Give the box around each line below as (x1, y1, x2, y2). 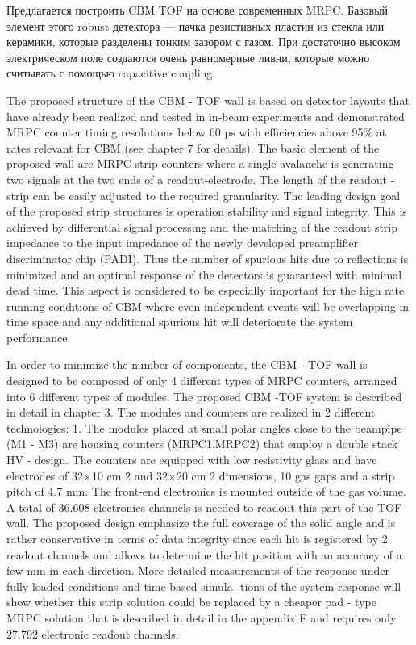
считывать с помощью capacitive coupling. (6, 65, 216, 82)
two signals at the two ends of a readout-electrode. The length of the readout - (6, 170, 395, 187)
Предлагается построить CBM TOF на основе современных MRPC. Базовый (6, 2, 389, 18)
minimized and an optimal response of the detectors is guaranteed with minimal (6, 266, 402, 283)
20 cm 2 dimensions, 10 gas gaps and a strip (176, 467, 395, 484)
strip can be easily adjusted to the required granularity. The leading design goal (6, 186, 401, 203)
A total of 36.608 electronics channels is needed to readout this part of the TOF (6, 498, 402, 515)
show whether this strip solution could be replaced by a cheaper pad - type (6, 593, 376, 610)
